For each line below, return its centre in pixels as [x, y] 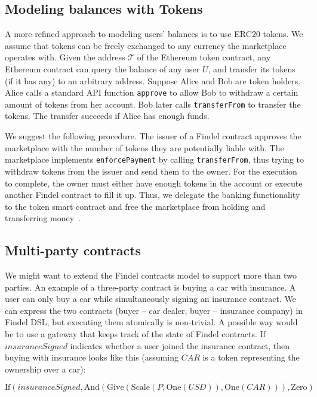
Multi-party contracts [73, 250]
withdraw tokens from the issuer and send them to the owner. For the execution [151, 171]
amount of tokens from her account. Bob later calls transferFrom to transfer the [153, 104]
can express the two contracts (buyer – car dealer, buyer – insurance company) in [154, 310]
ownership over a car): [45, 369]
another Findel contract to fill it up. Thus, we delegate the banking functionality [153, 195]
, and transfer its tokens [252, 68]
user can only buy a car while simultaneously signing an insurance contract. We [150, 299]
